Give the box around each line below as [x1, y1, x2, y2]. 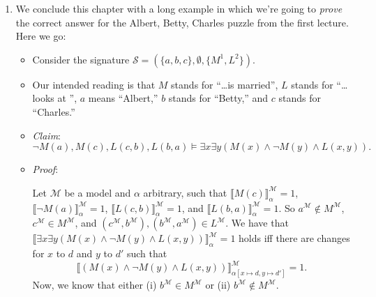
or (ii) [205, 277, 231, 292]
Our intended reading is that [32, 77, 156, 91]
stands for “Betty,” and [168, 91, 269, 105]
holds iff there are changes [239, 231, 350, 245]
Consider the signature [32, 52, 130, 66]
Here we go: [15, 29, 66, 43]
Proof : [32, 162, 59, 176]
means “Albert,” [88, 91, 158, 105]
